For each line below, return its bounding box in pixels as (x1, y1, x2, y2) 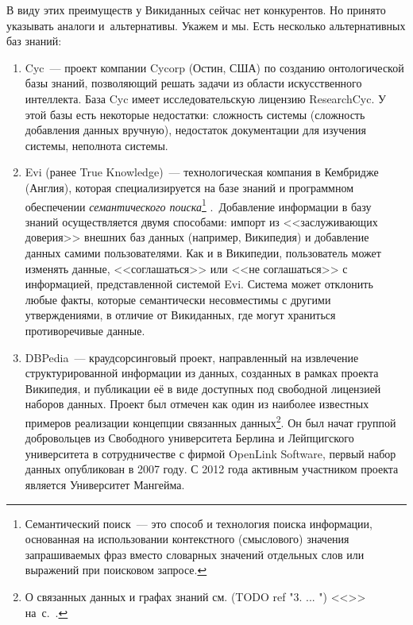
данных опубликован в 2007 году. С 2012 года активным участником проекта (25, 461, 399, 477)
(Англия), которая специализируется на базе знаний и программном (25, 179, 354, 195)
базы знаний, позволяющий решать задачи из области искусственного (25, 75, 362, 91)
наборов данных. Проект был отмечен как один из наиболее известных (25, 395, 369, 412)
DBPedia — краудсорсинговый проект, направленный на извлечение (25, 349, 359, 365)
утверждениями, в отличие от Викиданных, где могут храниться (25, 307, 336, 323)
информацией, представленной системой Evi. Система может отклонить (25, 276, 373, 292)
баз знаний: (6, 33, 62, 49)
